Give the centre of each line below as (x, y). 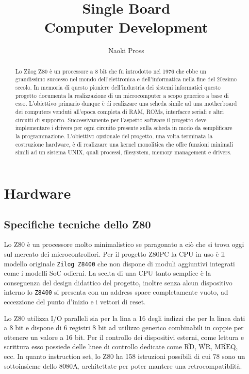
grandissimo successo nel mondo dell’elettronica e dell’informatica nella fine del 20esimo (126, 79)
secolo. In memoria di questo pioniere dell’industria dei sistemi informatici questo (118, 87)
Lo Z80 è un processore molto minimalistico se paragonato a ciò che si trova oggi (124, 244)
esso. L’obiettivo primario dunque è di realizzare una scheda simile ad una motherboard (126, 103)
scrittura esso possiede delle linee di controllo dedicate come (93, 346)
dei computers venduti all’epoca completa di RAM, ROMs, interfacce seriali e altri (120, 111)
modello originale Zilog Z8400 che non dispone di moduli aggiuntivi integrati (120, 263)
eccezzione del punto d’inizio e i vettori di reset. (75, 301)
